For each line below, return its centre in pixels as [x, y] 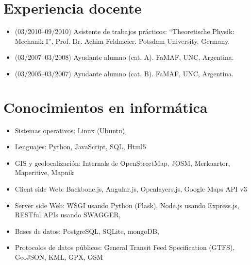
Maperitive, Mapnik [44, 172]
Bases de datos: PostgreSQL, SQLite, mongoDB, [87, 231]
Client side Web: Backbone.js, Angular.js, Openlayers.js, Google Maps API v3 [131, 189]
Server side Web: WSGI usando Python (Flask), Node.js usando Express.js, [127, 205]
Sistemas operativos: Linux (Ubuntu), [71, 130]
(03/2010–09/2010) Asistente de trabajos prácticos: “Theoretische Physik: [125, 31]
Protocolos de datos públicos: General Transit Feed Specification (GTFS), [125, 247]
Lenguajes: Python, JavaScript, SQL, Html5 [80, 147]
